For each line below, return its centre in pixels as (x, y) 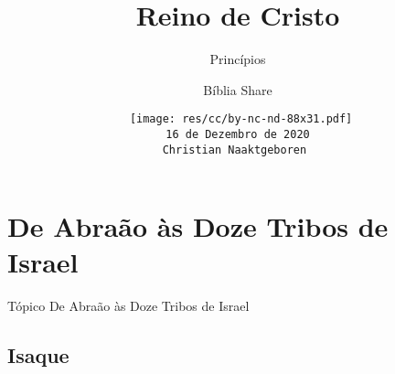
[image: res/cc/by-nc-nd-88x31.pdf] (241, 119)
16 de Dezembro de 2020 (238, 134)
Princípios (238, 59)
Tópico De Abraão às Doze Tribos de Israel (128, 306)
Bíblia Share (238, 89)
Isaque (38, 355)
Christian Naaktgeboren (235, 150)
